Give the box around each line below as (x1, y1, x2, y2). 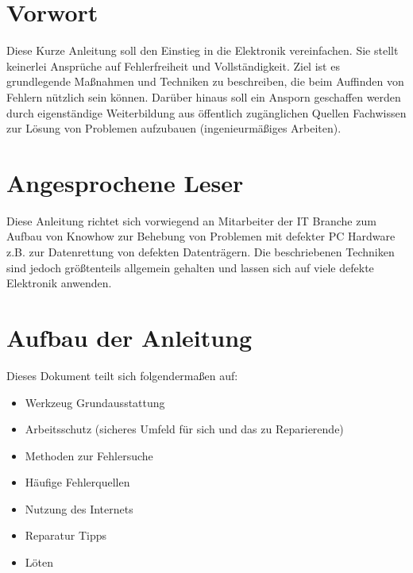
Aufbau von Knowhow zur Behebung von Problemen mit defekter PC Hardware (6, 228, 396, 244)
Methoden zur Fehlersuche (25, 447, 153, 463)
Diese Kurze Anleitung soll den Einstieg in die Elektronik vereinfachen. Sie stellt (6, 42, 399, 59)
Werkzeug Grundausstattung (25, 394, 165, 410)
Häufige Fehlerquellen (25, 474, 130, 490)
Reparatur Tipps (25, 527, 107, 544)
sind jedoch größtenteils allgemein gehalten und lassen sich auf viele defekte (6, 259, 374, 275)
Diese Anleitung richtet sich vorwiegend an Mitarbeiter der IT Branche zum (6, 212, 376, 229)
